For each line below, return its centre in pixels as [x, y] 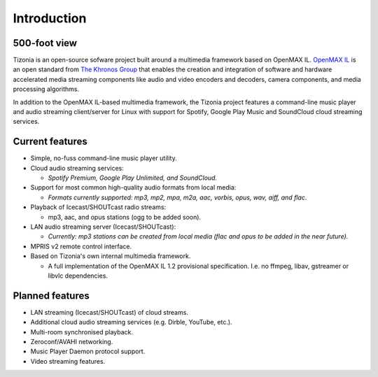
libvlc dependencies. [78, 276]
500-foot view [45, 43]
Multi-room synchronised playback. [82, 332]
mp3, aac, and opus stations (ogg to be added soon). [125, 217]
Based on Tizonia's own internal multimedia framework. [111, 256]
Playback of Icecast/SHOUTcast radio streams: [98, 207]
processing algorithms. [46, 89]
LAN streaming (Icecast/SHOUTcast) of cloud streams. [110, 312]
